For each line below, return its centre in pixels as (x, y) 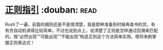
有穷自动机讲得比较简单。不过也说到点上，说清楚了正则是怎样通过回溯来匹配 (81, 30)
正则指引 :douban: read (51, 10)
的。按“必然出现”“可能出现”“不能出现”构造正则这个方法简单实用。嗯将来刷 (79, 36)
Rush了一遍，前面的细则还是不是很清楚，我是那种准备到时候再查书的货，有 (80, 24)
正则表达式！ (22, 42)
